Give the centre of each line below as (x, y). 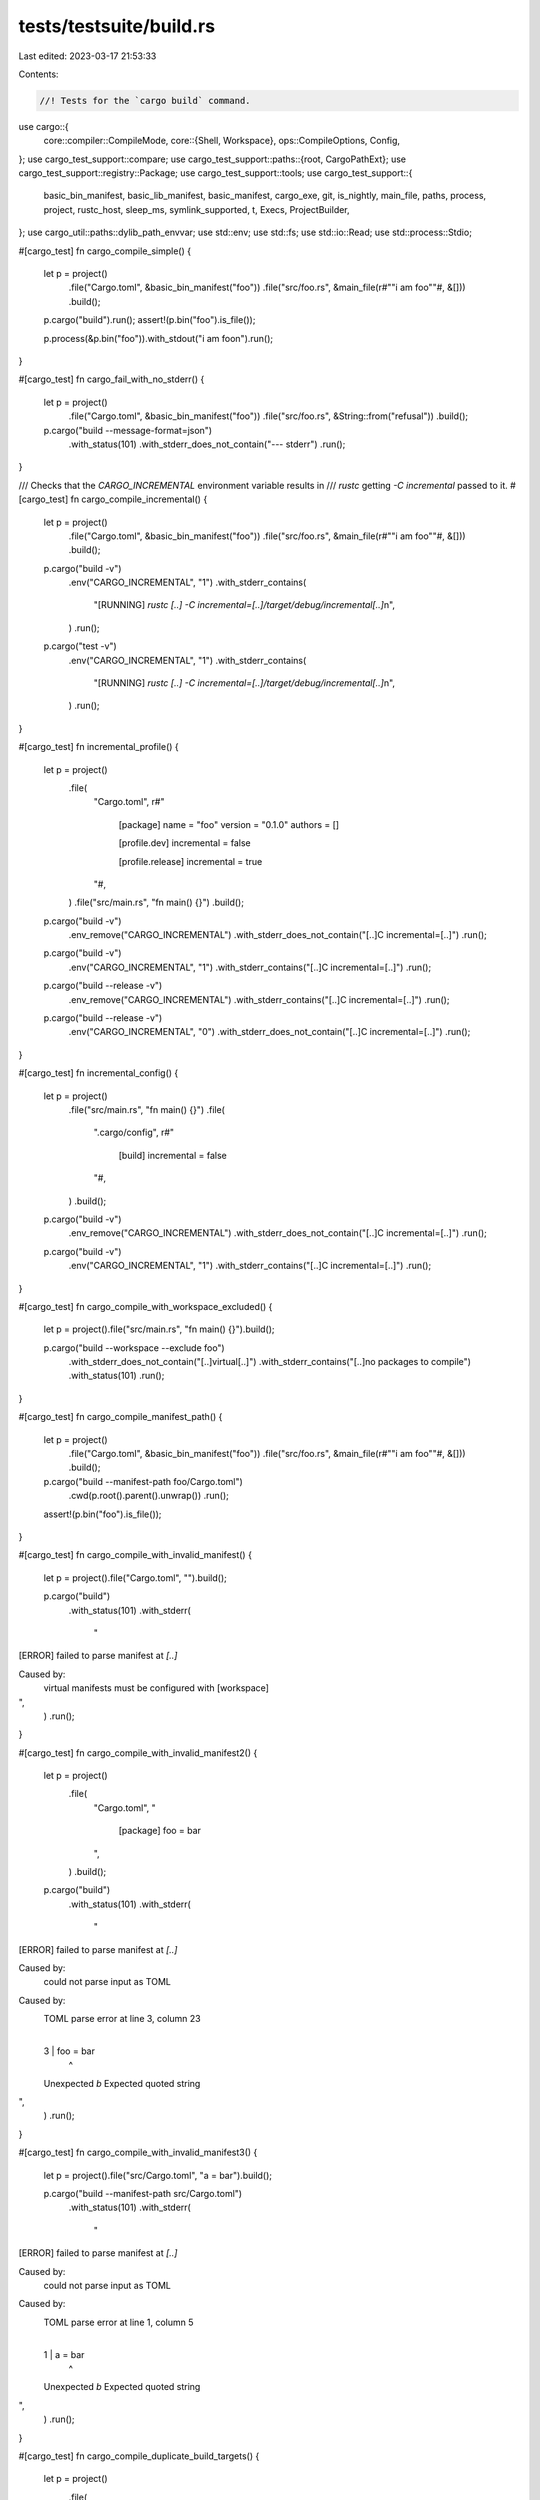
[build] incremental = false (172, 1155)
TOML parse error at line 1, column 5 (118, 2322)
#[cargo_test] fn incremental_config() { (98, 1073)
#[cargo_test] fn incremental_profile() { (98, 747)
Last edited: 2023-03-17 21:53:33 (87, 56)
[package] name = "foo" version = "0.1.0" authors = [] (229, 824)
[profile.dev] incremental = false (185, 843)
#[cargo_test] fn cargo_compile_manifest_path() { (120, 1417)
